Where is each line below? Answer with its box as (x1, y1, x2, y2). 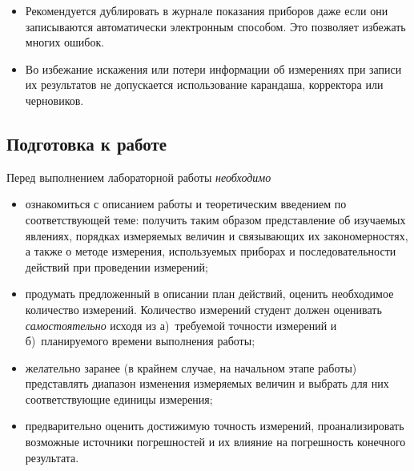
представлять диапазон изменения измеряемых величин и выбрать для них (25, 375, 389, 392)
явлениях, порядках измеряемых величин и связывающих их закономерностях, (25, 227, 408, 244)
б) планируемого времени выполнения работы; (25, 332, 255, 349)
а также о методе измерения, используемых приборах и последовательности (25, 243, 396, 260)
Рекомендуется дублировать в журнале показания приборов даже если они (25, 2, 388, 18)
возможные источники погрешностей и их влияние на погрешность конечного (25, 433, 406, 450)
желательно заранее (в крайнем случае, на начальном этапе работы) (25, 359, 357, 376)
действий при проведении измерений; (25, 258, 208, 275)
